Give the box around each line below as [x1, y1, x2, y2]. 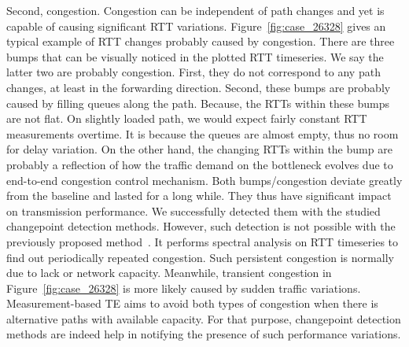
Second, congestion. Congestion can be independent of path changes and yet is [6, 2, 385, 18]
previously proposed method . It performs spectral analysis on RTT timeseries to [6, 233, 399, 249]
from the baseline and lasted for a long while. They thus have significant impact [6, 187, 392, 204]
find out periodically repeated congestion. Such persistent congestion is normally [6, 249, 394, 265]
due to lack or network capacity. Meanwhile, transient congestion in [6, 264, 332, 281]
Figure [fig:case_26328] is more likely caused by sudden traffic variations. [6, 279, 361, 296]
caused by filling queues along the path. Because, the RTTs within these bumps [6, 94, 389, 111]
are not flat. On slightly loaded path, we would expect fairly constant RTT [6, 110, 367, 127]
